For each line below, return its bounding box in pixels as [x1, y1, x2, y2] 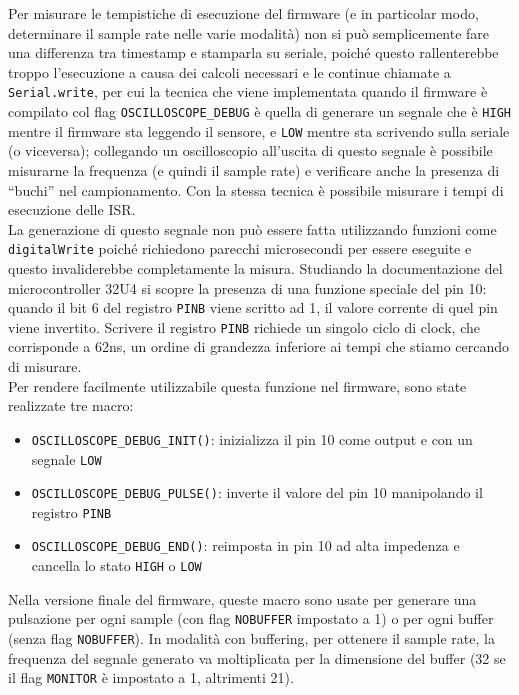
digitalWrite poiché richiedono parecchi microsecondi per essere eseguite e [8, 238, 472, 259]
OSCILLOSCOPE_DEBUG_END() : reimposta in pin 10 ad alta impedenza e [31, 535, 460, 556]
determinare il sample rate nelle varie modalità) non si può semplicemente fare [8, 22, 490, 43]
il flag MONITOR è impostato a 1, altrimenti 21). [8, 667, 294, 688]
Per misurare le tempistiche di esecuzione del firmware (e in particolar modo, [8, 3, 479, 23]
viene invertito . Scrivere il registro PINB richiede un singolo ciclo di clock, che [8, 316, 480, 337]
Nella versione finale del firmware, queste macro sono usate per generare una [8, 588, 477, 609]
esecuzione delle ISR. [8, 199, 136, 220]
